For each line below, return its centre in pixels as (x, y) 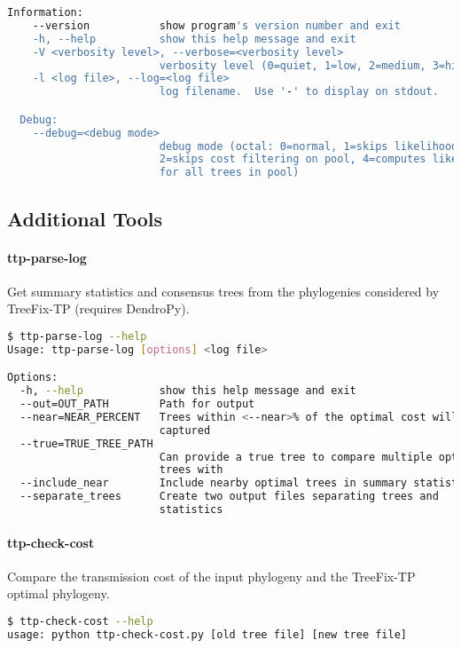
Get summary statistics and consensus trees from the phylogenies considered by (223, 291)
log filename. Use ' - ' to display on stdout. (299, 92)
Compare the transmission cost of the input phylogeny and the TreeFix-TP (211, 576)
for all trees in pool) (229, 173)
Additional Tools (85, 218)
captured (185, 430)
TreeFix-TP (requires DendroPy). (98, 308)
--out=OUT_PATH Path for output (137, 404)
